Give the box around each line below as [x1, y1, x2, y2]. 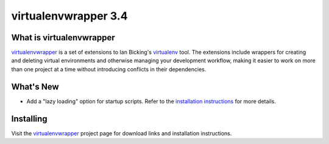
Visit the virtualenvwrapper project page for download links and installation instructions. [11, 129, 232, 137]
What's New [11, 81, 59, 92]
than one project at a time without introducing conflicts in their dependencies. [11, 65, 207, 73]
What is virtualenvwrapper [11, 32, 115, 43]
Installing [11, 113, 48, 124]
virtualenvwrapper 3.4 [11, 9, 128, 23]
